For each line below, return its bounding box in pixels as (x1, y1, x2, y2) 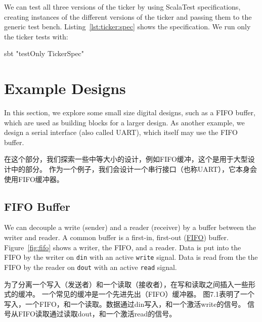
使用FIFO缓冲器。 (4, 173, 64, 184)
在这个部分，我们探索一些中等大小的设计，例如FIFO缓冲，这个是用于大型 (4, 154, 248, 164)
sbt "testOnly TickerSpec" (4, 48, 84, 59)
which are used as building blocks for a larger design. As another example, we (4, 117, 245, 127)
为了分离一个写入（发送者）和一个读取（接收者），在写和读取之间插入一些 (4, 279, 248, 289)
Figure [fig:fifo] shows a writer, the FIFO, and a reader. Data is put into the (4, 242, 241, 252)
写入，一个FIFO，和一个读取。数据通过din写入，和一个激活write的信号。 (4, 298, 245, 309)
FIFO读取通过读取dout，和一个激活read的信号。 (18, 308, 177, 319)
